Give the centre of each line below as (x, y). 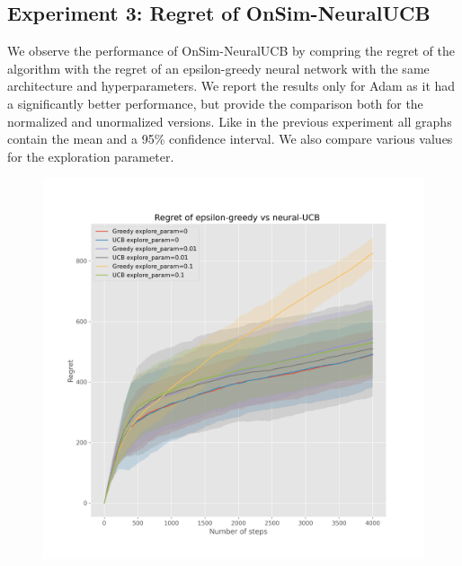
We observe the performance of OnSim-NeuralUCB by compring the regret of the (231, 51)
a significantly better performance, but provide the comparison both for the (215, 103)
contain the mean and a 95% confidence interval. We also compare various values (230, 139)
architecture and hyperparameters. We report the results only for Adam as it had (231, 86)
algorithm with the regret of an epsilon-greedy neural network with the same (218, 68)
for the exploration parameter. (91, 156)
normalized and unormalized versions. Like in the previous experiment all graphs (230, 121)
